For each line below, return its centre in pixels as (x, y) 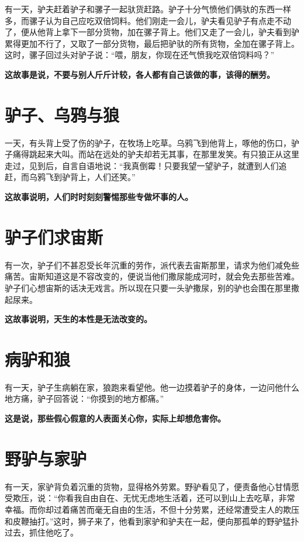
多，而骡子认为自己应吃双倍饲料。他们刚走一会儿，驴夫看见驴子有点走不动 (148, 20)
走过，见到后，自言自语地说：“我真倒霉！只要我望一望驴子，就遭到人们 (142, 165)
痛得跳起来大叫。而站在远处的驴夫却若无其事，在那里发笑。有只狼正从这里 (156, 154)
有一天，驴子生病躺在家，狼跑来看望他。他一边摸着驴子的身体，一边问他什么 (152, 387)
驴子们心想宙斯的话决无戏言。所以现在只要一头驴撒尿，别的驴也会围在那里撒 (152, 287)
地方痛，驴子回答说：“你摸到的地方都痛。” (84, 398)
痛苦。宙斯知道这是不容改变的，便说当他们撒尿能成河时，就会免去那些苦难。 (152, 276)
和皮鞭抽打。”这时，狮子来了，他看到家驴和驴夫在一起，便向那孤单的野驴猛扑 (152, 521)
